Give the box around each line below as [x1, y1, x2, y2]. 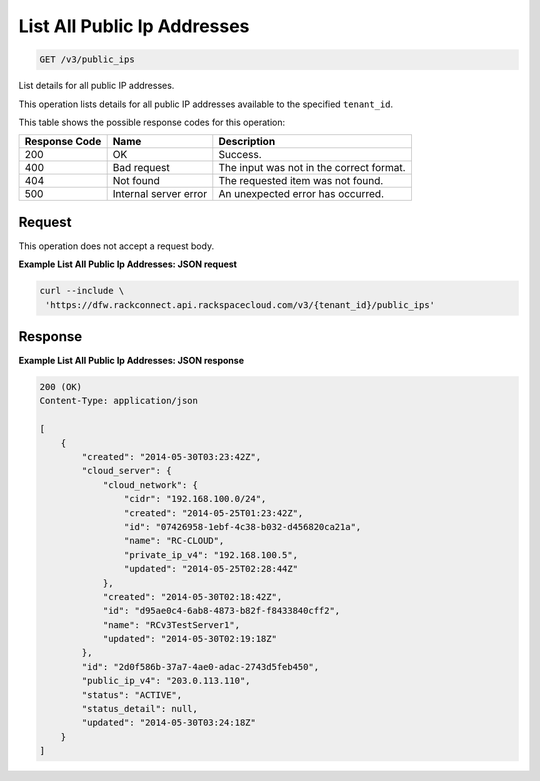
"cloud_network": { [102, 479, 199, 490]
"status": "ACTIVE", [81, 689, 183, 700]
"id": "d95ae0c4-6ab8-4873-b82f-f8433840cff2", [102, 605, 341, 617]
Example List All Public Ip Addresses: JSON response [18, 355, 245, 367]
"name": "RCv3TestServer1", [102, 619, 240, 630]
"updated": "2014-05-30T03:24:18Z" [81, 717, 257, 729]
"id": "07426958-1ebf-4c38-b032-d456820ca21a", [123, 521, 362, 532]
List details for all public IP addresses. [18, 80, 175, 92]
